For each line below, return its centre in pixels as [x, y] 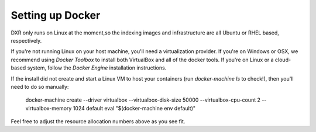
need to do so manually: [40, 86]
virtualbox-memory [49, 108]
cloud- [283, 60]
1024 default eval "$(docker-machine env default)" [134, 108]
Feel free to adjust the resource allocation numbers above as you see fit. [98, 121]
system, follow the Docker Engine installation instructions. [97, 68]
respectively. [26, 40]
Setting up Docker [56, 15]
